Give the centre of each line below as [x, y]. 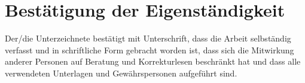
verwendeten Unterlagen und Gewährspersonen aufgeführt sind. [121, 73]
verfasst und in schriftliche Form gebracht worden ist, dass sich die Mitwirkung [150, 50]
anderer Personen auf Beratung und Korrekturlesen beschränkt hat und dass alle [153, 61]
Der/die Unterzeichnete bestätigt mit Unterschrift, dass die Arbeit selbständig [148, 38]
